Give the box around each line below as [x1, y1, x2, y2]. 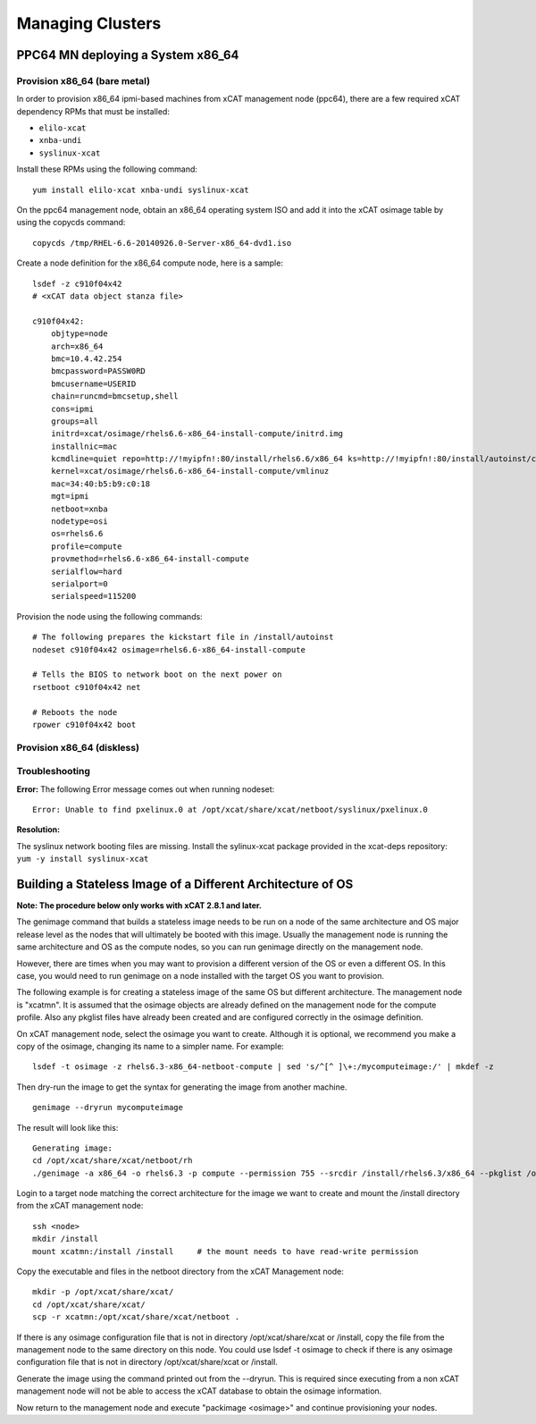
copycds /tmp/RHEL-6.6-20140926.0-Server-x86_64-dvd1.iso [32, 238, 292, 248]
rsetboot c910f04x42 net [32, 682, 141, 692]
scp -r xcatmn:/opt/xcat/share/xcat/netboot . [32, 1312, 240, 1322]
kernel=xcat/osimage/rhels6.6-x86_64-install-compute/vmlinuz [50, 466, 330, 476]
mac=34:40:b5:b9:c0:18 [50, 478, 151, 489]
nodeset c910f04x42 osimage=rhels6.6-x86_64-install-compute [32, 645, 306, 654]
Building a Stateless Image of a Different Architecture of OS [16, 876, 354, 891]
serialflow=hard [50, 566, 122, 577]
